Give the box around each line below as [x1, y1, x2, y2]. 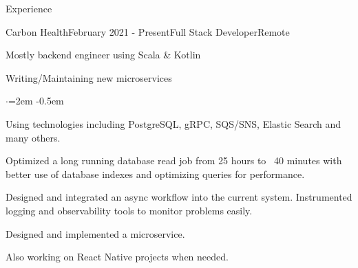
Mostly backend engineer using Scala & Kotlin [6, 47, 201, 62]
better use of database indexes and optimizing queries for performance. [6, 166, 305, 181]
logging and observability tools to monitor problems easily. [6, 203, 253, 217]
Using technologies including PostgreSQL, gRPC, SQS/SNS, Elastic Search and [6, 116, 341, 131]
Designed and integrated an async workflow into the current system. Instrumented [6, 190, 352, 204]
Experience [6, 1, 52, 15]
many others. [6, 130, 61, 144]
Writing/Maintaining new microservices [6, 70, 172, 85]
